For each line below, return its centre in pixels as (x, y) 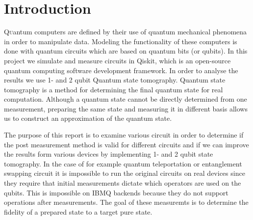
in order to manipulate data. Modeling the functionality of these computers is (121, 41)
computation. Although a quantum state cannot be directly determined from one (126, 99)
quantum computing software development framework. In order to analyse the (121, 70)
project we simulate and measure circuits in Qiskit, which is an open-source (117, 60)
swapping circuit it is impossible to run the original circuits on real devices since (125, 173)
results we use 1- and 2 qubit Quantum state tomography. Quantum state (115, 80)
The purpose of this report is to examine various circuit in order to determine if (124, 135)
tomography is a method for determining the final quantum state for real (114, 89)
